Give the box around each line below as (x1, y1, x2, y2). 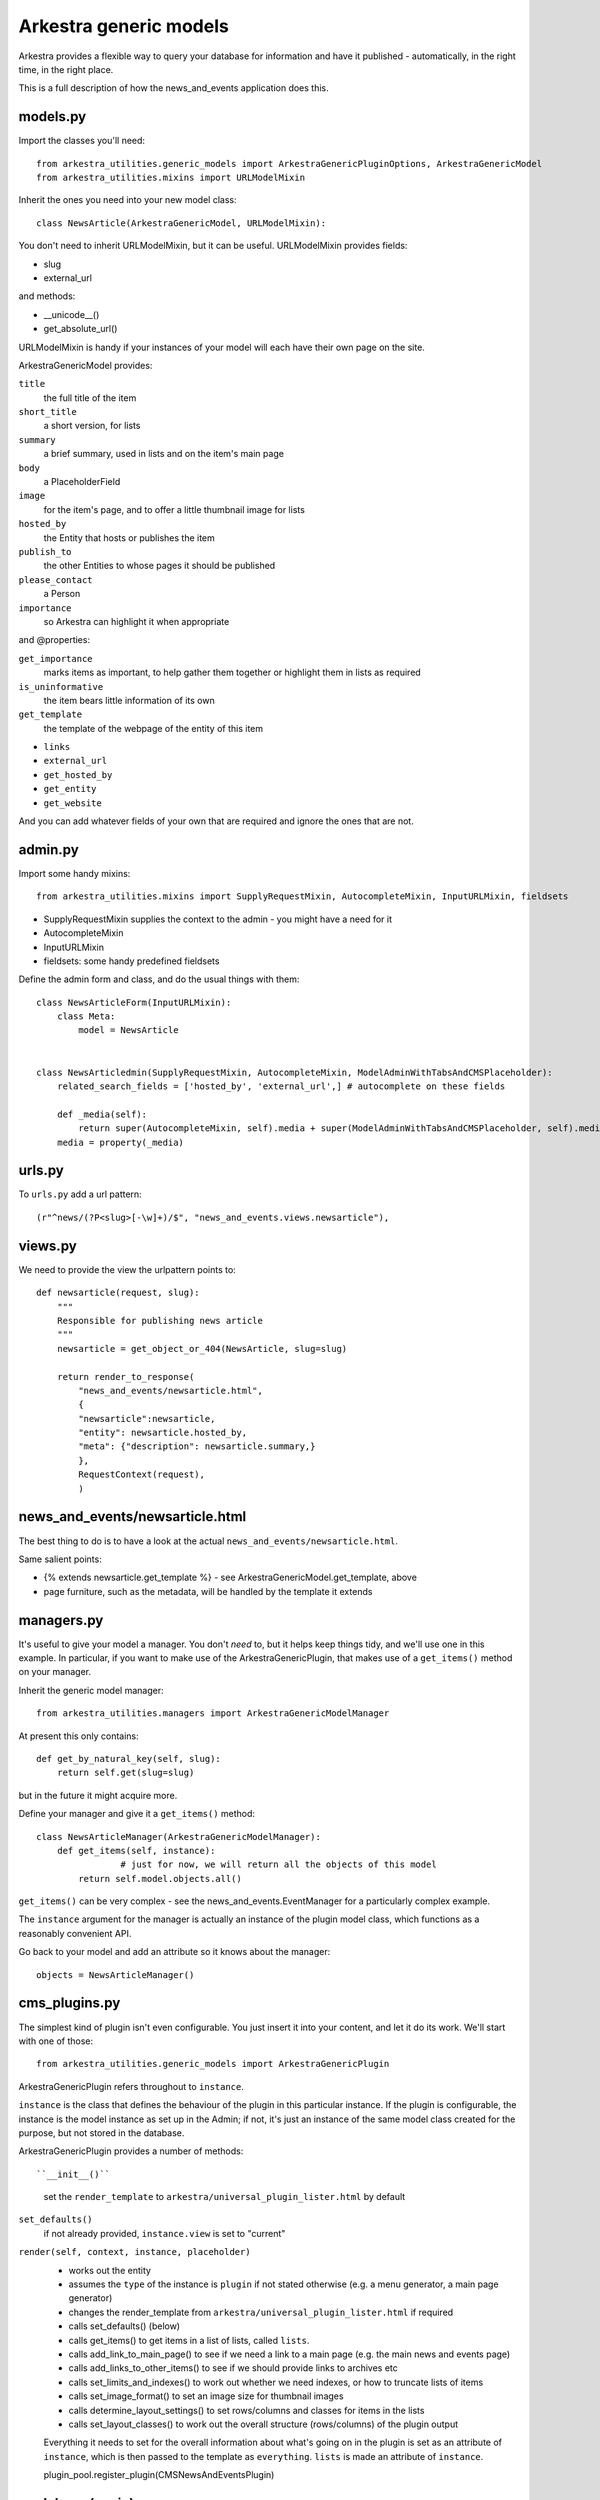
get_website (43, 797, 102, 809)
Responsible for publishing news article (56, 1315, 264, 1326)
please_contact (18, 574, 94, 585)
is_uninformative (18, 681, 104, 692)
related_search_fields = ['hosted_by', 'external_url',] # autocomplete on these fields (56, 1081, 506, 1092)
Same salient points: (18, 1553, 102, 1565)
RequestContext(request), (78, 1469, 205, 1480)
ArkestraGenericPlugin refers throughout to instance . (18, 2080, 245, 2092)
